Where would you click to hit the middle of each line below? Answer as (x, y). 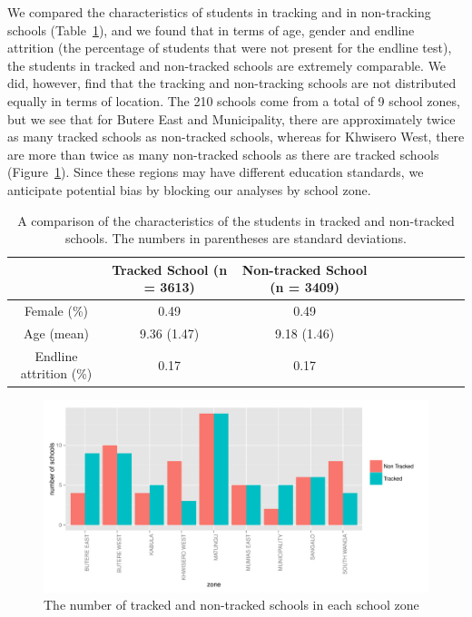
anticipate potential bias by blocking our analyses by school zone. (189, 189)
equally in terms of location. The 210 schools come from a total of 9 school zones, (234, 100)
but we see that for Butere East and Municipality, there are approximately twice (231, 118)
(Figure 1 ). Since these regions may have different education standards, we (216, 172)
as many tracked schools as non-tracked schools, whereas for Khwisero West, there (236, 137)
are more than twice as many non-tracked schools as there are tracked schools (223, 154)
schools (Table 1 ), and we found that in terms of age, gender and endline (211, 29)
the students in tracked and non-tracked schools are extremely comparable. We (227, 65)
